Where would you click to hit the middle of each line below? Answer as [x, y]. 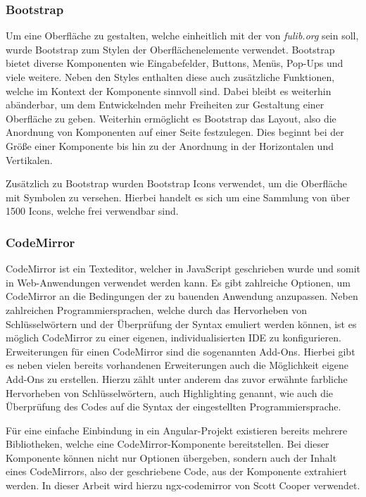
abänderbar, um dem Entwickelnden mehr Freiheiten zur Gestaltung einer [165, 105]
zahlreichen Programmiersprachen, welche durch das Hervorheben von [157, 309]
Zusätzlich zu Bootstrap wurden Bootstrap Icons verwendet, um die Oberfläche [177, 183]
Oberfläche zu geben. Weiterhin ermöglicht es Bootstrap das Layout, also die [171, 118]
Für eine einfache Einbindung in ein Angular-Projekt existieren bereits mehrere [177, 430]
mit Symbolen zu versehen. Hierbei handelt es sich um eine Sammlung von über [178, 197]
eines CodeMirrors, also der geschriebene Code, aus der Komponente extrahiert [176, 471]
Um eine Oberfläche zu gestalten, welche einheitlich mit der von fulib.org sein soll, [182, 36]
